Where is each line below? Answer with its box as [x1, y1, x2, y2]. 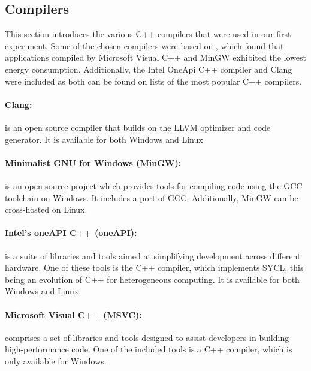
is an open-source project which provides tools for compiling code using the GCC [5, 179, 303, 192]
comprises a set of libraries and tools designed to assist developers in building [5, 331, 289, 343]
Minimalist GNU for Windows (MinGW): [5, 156, 182, 169]
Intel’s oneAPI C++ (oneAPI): [5, 226, 137, 239]
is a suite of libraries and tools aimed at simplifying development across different [5, 249, 301, 262]
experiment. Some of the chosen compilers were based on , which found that [5, 39, 284, 52]
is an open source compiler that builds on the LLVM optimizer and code [5, 121, 271, 133]
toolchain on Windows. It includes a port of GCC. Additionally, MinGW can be [5, 191, 298, 204]
